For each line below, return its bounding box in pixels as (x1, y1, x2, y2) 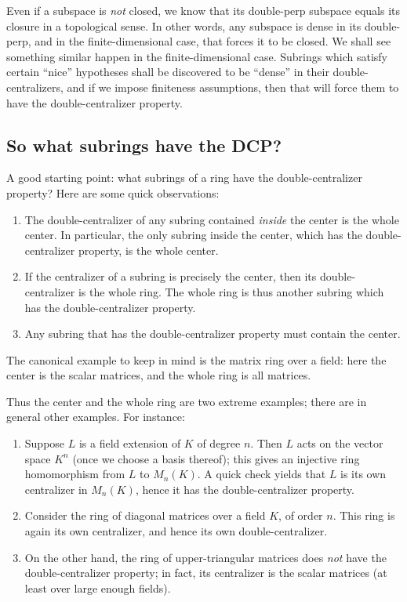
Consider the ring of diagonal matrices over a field (24, 507, 266, 524)
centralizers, (6, 78, 64, 95)
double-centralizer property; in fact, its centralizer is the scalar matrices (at (24, 564, 387, 581)
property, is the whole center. (78, 241, 219, 258)
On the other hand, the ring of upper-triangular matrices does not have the (24, 549, 387, 565)
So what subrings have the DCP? (6, 132, 282, 157)
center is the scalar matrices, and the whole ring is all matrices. (6, 367, 311, 383)
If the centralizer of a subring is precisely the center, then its (24, 268, 317, 285)
